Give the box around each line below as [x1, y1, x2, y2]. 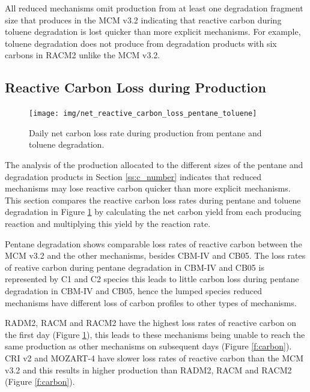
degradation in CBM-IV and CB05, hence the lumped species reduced [5, 284, 262, 297]
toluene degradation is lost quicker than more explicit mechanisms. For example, [5, 25, 301, 38]
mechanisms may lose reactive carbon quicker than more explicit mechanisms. [5, 182, 291, 194]
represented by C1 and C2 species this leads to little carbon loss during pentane [5, 273, 299, 285]
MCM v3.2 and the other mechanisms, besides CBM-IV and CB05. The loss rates [5, 249, 306, 262]
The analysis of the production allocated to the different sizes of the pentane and [5, 158, 303, 171]
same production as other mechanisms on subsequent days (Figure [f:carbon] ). [5, 340, 292, 352]
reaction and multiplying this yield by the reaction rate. [5, 217, 211, 229]
